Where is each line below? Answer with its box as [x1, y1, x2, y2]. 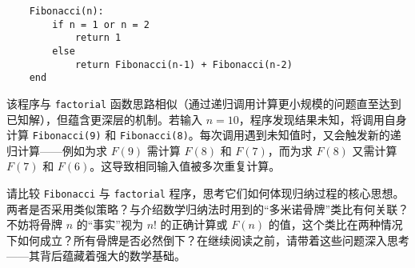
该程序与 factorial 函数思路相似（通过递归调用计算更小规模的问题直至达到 [6, 94, 401, 111]
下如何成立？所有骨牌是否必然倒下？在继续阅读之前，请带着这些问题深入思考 [6, 231, 409, 248]
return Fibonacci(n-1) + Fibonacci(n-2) [74, 58, 293, 70]
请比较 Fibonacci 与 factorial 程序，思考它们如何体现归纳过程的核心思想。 [6, 185, 405, 202]
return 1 [74, 32, 122, 44]
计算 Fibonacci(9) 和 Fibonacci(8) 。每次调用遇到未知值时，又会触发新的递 [6, 126, 401, 143]
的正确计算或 [160, 216, 228, 233]
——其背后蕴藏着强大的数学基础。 [6, 247, 186, 264]
